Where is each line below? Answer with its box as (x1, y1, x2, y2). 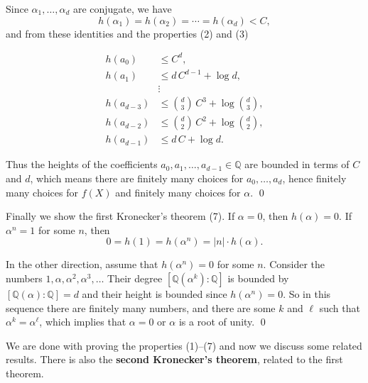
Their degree (107, 270, 163, 285)
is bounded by (227, 270, 289, 285)
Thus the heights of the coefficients (6, 157, 158, 172)
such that (319, 300, 360, 315)
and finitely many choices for (115, 184, 241, 199)
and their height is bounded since (82, 286, 227, 301)
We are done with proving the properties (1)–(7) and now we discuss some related (6, 338, 362, 353)
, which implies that (39, 314, 126, 329)
